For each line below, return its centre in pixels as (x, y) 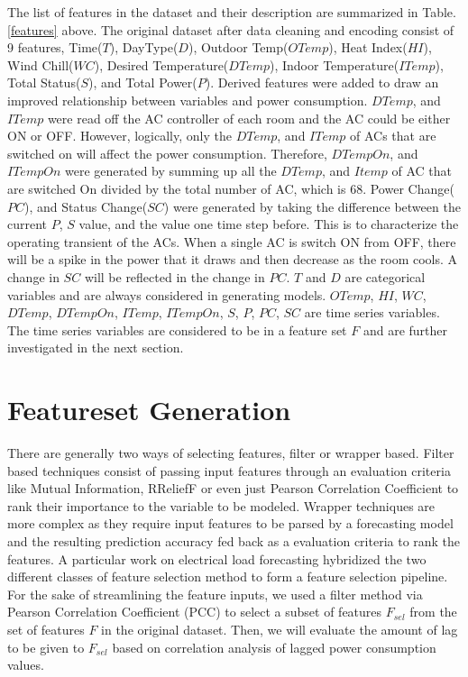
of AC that (422, 171)
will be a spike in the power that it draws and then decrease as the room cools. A (233, 259)
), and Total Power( (142, 82)
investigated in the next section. (96, 348)
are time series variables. (372, 312)
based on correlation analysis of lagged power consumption (274, 647)
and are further (405, 329)
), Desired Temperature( (161, 64)
